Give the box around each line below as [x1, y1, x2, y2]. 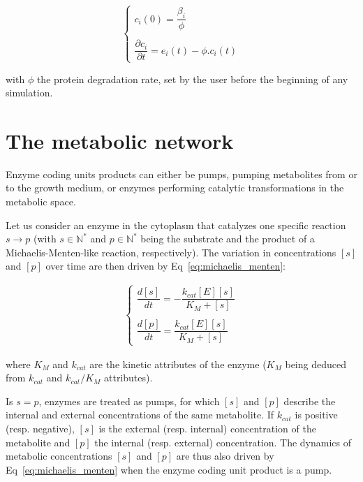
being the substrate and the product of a [140, 231, 315, 246]
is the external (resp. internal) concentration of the [98, 421, 316, 436]
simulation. [6, 85, 53, 100]
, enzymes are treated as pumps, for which [38, 393, 220, 408]
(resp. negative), [6, 421, 75, 436]
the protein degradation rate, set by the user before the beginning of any [36, 71, 348, 86]
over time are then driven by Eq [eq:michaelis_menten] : [45, 258, 286, 273]
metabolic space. [6, 194, 76, 208]
